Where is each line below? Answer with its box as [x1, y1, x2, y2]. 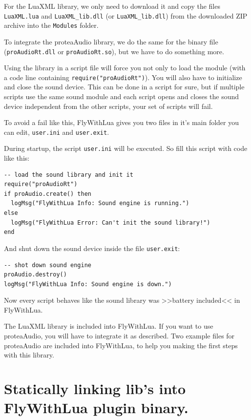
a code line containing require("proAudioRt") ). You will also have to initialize [4, 72, 242, 82]
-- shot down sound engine [4, 261, 91, 269]
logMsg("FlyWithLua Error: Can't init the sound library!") [11, 219, 210, 226]
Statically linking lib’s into [4, 378, 186, 399]
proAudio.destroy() [4, 271, 67, 278]
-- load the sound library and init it [4, 171, 133, 178]
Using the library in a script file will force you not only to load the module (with [4, 63, 246, 73]
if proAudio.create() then [4, 190, 91, 197]
